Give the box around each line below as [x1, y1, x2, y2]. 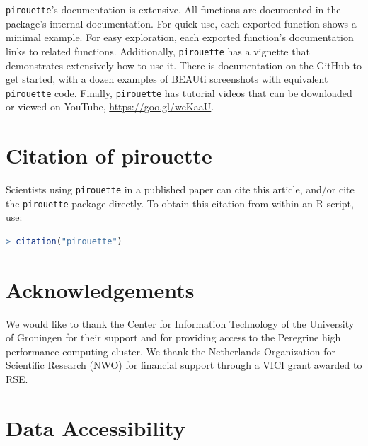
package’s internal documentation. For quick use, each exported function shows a [6, 16, 357, 30]
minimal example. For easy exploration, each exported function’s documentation [6, 30, 354, 45]
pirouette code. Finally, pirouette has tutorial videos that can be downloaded [6, 85, 352, 100]
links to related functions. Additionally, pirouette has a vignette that [6, 43, 310, 58]
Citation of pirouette [6, 141, 212, 170]
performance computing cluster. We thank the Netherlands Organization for [6, 343, 335, 358]
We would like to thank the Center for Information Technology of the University [6, 316, 355, 331]
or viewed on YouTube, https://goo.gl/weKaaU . [6, 99, 214, 114]
